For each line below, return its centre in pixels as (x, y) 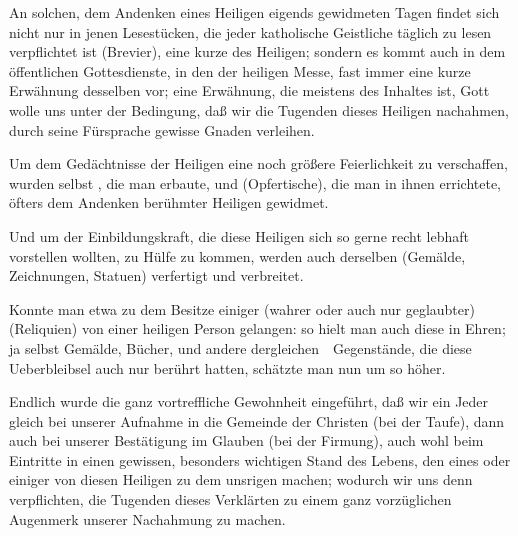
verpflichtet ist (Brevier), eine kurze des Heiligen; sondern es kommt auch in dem (257, 51)
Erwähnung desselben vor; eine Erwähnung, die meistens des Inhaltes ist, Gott (249, 90)
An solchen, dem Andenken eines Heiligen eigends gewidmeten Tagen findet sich (254, 12)
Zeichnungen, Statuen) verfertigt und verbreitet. (156, 275)
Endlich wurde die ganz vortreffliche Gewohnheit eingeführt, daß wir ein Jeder (249, 401)
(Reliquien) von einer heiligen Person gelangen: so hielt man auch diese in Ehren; (257, 328)
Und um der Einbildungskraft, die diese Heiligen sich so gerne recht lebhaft (239, 235)
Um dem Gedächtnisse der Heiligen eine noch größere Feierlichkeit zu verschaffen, (258, 163)
